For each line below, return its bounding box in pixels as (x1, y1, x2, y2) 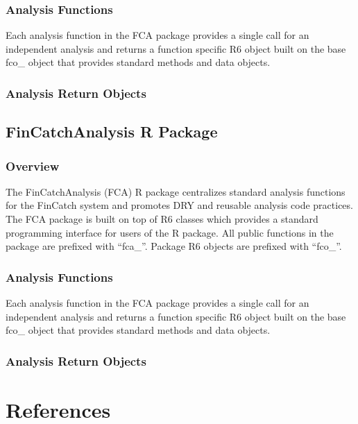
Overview (6, 157, 60, 174)
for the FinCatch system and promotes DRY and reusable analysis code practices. (6, 198, 353, 212)
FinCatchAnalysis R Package (6, 121, 218, 142)
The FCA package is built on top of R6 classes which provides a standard (6, 212, 318, 226)
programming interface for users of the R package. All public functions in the (6, 225, 334, 239)
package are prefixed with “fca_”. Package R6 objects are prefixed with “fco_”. (6, 239, 342, 253)
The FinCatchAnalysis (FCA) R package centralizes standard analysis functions (6, 184, 346, 198)
